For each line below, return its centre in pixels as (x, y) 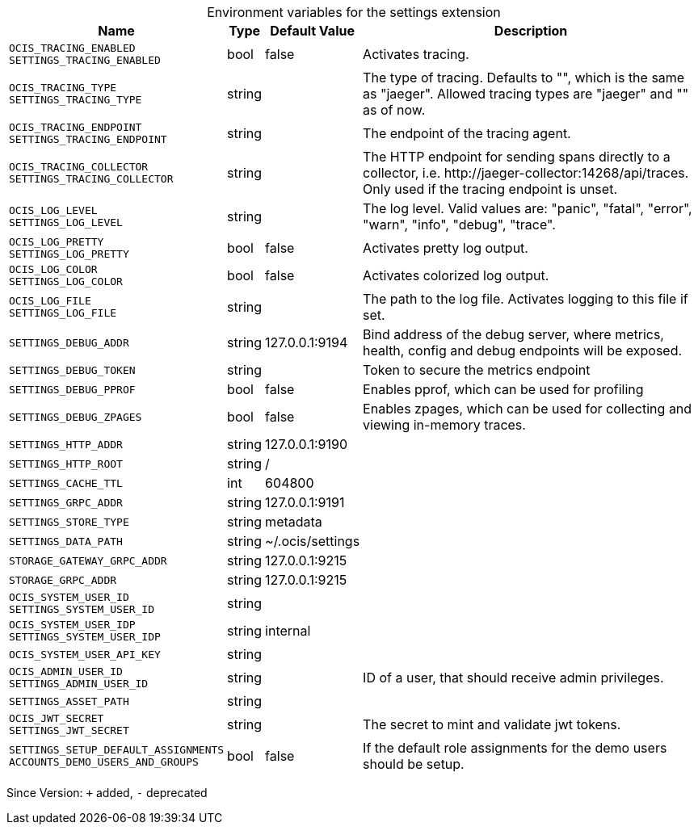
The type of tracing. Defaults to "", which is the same (524, 78)
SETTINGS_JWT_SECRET (69, 730)
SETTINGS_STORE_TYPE (69, 522)
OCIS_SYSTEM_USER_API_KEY (85, 654)
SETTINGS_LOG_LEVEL (66, 222)
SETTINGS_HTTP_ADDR (66, 444)
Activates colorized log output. (456, 275)
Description (531, 31)
